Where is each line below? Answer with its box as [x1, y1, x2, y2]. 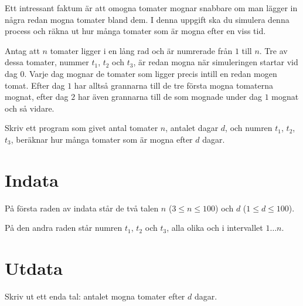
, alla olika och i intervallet [166, 221, 263, 234]
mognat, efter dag [5, 90, 69, 103]
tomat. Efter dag [5, 79, 65, 91]
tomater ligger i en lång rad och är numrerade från [50, 44, 233, 56]
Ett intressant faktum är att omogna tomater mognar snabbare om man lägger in [5, 2, 298, 14]
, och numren [225, 122, 273, 134]
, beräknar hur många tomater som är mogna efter [11, 133, 193, 145]
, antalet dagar [165, 122, 219, 134]
